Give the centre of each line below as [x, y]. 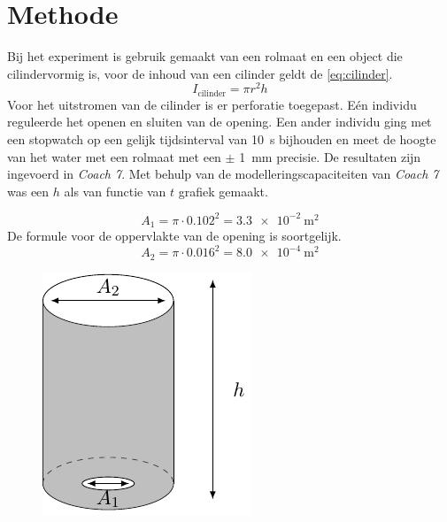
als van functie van [115, 191]
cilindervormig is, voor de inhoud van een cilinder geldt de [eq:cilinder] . [200, 73]
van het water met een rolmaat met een [114, 156]
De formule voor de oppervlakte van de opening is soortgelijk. [174, 236]
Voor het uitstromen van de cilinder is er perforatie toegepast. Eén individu [212, 104]
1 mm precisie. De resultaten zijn [330, 156]
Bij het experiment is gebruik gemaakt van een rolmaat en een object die [205, 56]
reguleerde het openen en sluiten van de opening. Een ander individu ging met [220, 122]
